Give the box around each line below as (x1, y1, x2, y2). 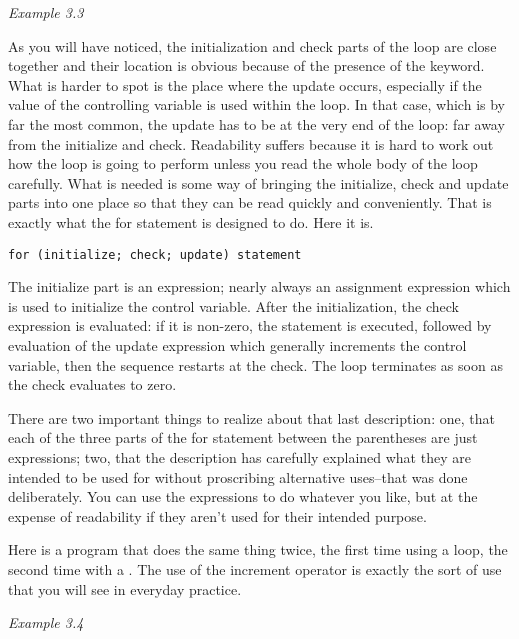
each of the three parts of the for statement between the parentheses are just (8, 427, 478, 448)
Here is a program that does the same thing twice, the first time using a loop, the (8, 539, 508, 560)
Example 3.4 (8, 612, 84, 633)
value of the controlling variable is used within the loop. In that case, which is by (8, 94, 505, 115)
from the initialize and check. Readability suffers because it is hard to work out (8, 133, 494, 154)
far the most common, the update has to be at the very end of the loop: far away (8, 113, 505, 134)
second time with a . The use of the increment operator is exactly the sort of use (8, 558, 502, 579)
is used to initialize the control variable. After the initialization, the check (8, 295, 459, 316)
